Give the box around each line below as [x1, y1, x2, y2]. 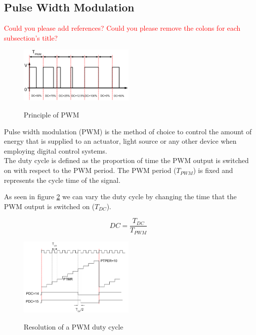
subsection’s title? [4, 32, 58, 43]
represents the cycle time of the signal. [4, 174, 121, 185]
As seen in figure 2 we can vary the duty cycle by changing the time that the [4, 191, 237, 202]
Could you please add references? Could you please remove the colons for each [4, 23, 241, 33]
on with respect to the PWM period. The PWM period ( [4, 165, 176, 175]
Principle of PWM [24, 110, 80, 120]
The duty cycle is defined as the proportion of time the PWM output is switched [4, 155, 249, 166]
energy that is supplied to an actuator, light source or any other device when [4, 136, 237, 146]
